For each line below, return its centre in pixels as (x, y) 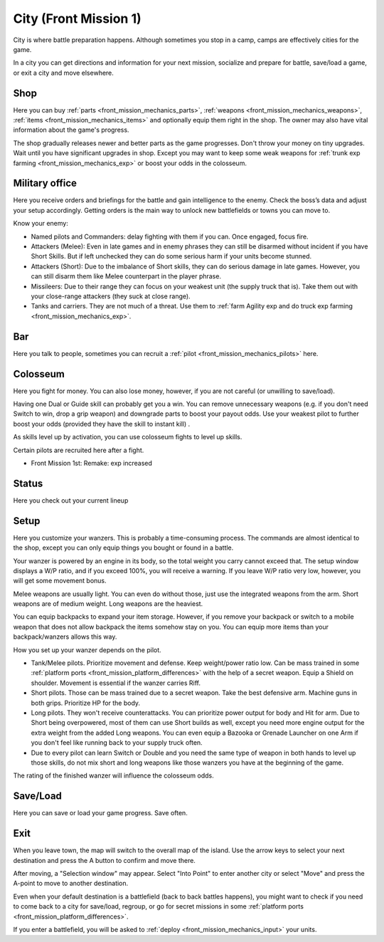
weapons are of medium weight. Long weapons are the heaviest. (108, 604)
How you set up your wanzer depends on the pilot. (87, 650)
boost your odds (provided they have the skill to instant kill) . (102, 424)
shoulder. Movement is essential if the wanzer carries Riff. (116, 683)
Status (28, 483)
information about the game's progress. (71, 130)
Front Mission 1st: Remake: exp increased (92, 463)
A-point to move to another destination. (71, 884)
